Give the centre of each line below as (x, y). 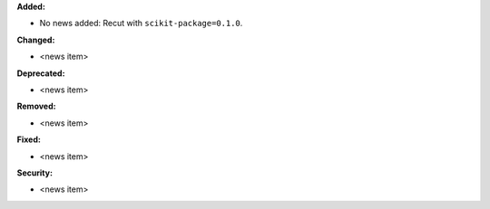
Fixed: (29, 139)
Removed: (36, 106)
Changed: (36, 40)
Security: (35, 173)
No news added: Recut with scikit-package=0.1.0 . (141, 24)
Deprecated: (41, 73)
